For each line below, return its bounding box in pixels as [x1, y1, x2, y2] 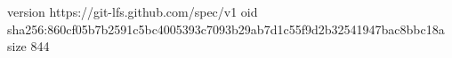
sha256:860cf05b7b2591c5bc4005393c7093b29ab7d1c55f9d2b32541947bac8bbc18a [7, 19, 445, 38]
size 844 [7, 37, 50, 55]
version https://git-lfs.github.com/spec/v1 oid [7, 3, 258, 20]
